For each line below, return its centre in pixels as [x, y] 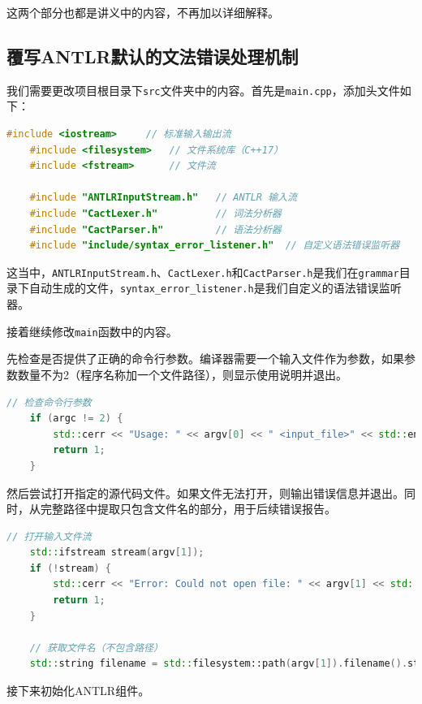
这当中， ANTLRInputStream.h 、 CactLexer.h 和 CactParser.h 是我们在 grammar [203, 272]
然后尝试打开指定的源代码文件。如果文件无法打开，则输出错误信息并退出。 [205, 492]
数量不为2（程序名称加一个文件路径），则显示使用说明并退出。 [182, 374]
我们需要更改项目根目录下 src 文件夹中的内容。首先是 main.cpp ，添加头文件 [203, 90]
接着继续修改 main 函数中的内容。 [92, 331]
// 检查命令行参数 [49, 402]
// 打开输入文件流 [49, 536]
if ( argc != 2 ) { [76, 419]
